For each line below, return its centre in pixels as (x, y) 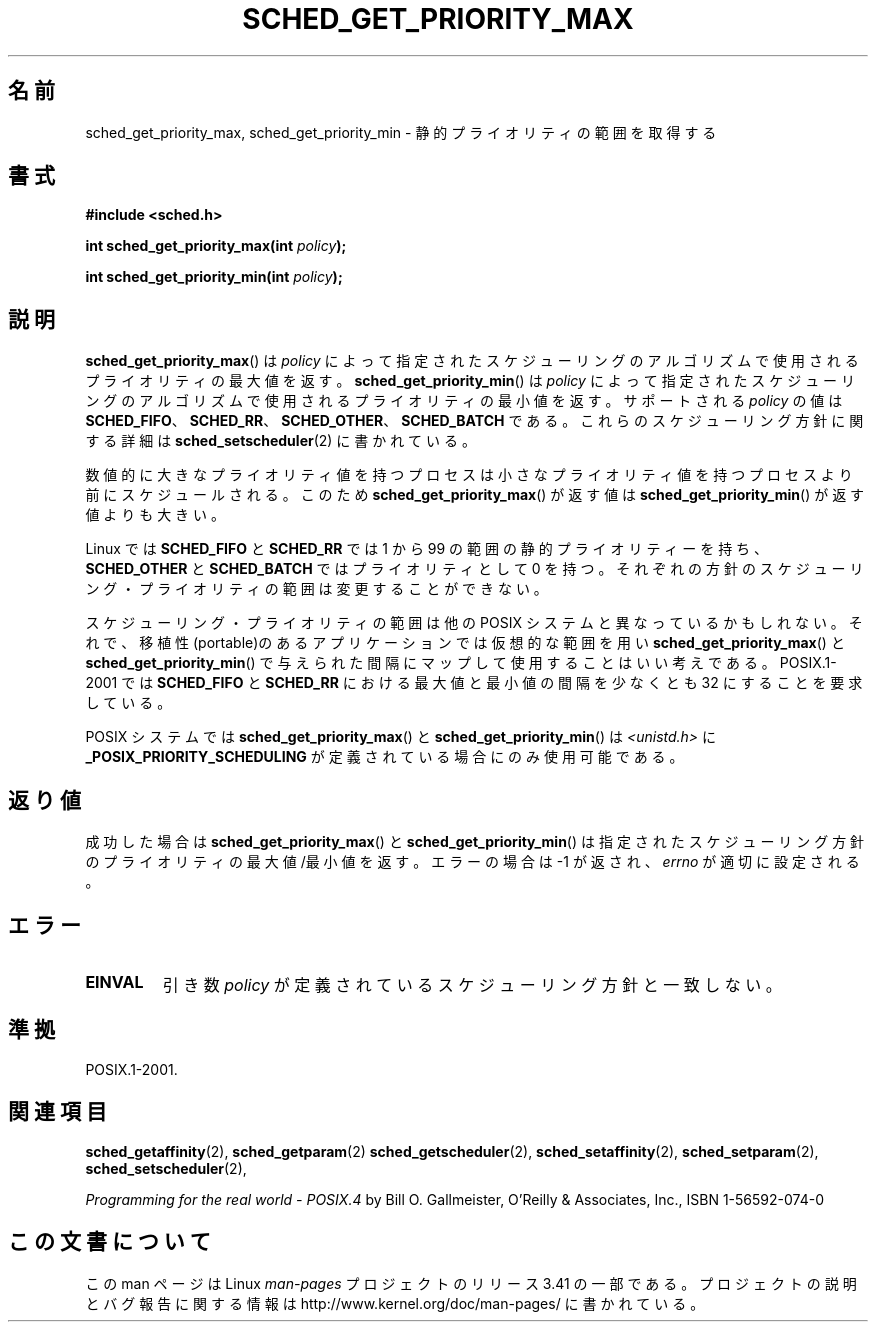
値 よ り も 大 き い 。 (155, 515)
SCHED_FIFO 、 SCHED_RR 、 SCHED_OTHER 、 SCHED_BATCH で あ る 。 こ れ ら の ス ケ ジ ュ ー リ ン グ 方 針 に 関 (474, 421)
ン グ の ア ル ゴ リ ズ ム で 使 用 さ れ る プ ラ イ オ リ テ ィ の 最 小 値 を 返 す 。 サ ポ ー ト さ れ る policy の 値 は (464, 401)
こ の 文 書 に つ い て (109, 1242)
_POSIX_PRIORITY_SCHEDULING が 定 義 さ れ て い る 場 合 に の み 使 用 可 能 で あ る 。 (384, 757)
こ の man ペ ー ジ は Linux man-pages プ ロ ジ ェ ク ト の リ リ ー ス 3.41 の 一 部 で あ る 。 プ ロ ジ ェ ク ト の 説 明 (471, 1283)
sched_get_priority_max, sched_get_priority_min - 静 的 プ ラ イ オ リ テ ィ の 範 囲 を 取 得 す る (401, 132)
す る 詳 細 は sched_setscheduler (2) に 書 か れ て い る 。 (280, 441)
